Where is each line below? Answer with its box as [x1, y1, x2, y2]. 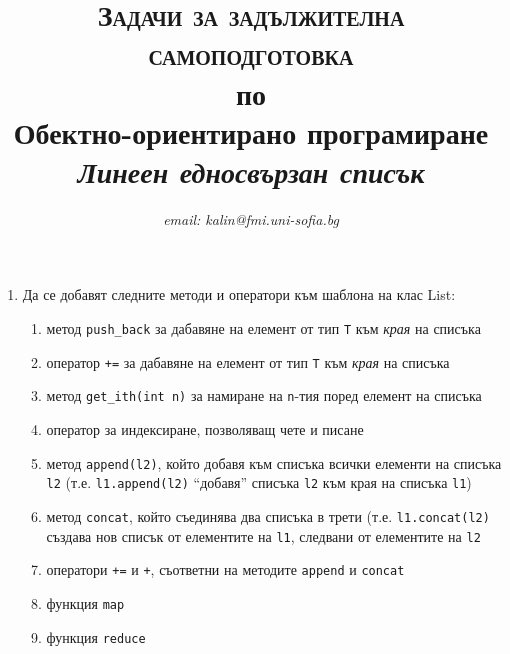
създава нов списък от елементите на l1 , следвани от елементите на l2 [46, 525, 481, 546]
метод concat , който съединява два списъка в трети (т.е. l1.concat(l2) [46, 505, 490, 526]
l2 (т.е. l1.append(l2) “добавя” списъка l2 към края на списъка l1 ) [46, 472, 472, 493]
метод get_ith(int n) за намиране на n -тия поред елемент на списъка [46, 385, 482, 406]
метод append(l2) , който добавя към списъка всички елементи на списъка [46, 452, 502, 473]
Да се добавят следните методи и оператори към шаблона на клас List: [22, 284, 456, 305]
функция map [46, 592, 125, 613]
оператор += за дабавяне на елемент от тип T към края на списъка [46, 351, 450, 372]
